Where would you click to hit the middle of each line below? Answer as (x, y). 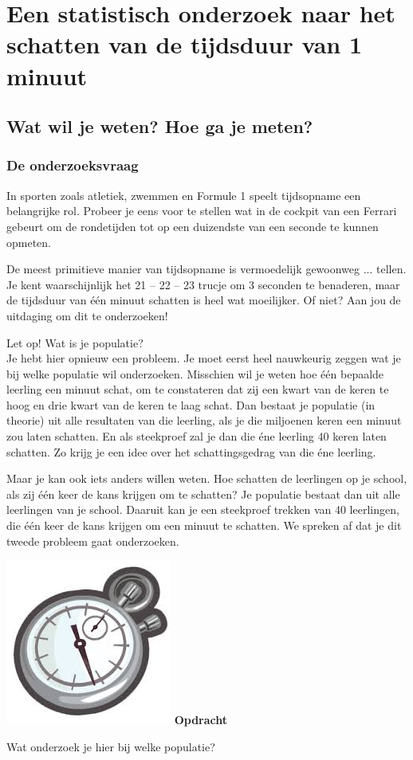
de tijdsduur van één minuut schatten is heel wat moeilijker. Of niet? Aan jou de (204, 300)
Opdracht (201, 720)
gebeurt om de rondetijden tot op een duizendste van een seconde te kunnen (193, 226)
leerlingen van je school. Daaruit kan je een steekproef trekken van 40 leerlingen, (203, 509)
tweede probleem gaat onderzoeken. (93, 541)
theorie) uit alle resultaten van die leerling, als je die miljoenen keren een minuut (204, 420)
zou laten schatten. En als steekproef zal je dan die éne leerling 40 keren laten (197, 436)
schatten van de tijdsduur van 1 (185, 44)
